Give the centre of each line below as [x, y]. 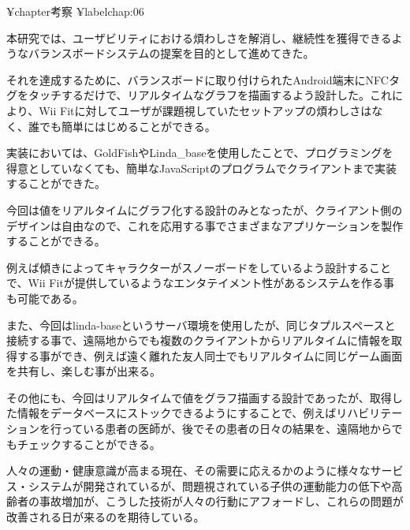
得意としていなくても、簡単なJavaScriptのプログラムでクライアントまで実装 [202, 168]
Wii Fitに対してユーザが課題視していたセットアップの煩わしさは [205, 110]
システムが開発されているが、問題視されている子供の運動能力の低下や [210, 485]
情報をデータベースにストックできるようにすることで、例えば [177, 413]
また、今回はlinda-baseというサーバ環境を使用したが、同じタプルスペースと [201, 325]
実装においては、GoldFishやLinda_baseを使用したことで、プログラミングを [200, 153]
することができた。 [56, 183]
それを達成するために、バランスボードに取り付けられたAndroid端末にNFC [198, 79]
